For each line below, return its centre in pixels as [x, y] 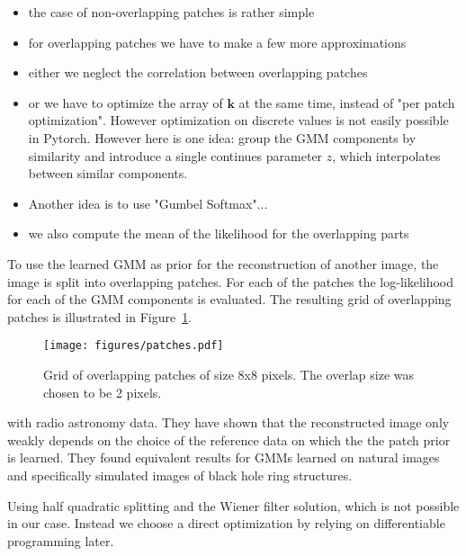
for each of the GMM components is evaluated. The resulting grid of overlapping [229, 299]
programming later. [61, 540]
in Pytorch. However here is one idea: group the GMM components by [222, 137]
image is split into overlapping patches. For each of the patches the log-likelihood [231, 281]
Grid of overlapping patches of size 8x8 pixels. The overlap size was [229, 374]
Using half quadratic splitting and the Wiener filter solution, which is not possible [233, 505]
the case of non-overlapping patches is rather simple [171, 12]
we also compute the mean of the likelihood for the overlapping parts [219, 233]
